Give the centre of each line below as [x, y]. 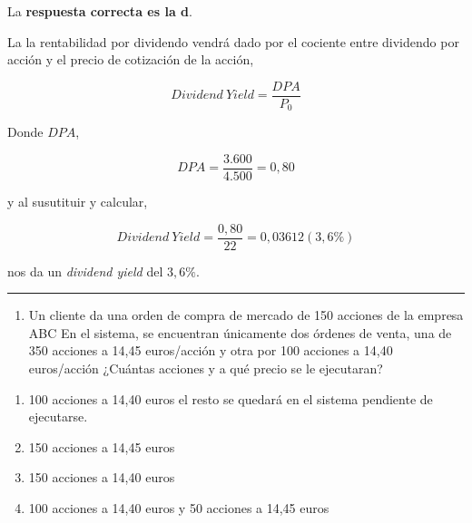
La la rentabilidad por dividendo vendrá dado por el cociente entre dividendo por [233, 41]
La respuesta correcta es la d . [100, 11]
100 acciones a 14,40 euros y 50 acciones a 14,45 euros [179, 507]
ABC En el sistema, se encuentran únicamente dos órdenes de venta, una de [240, 332]
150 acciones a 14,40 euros [102, 477]
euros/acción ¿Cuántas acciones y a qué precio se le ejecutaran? [206, 368]
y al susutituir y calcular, [78, 201]
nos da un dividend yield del [85, 271]
